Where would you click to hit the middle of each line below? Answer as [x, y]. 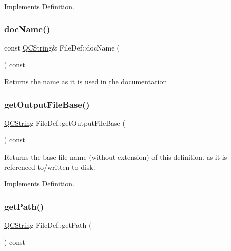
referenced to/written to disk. [50, 166]
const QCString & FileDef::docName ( [62, 47]
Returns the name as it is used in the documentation [86, 81]
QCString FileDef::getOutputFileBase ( [65, 122]
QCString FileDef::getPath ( [48, 225]
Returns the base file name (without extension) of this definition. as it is [116, 157]
